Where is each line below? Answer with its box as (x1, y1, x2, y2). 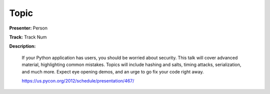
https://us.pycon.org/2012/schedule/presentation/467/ (21, 77, 134, 83)
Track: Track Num (9, 34, 47, 40)
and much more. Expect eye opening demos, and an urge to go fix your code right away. (21, 68, 204, 74)
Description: (9, 43, 36, 49)
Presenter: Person (9, 25, 47, 31)
